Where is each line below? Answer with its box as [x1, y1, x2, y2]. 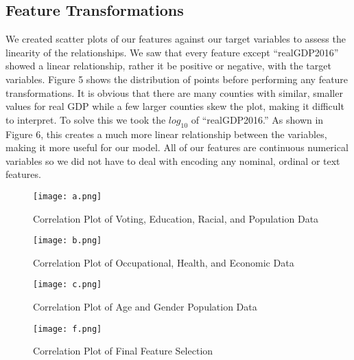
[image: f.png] [33, 324, 102, 334]
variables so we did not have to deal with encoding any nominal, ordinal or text [5, 153, 340, 168]
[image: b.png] [33, 236, 102, 246]
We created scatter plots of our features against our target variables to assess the [5, 32, 346, 46]
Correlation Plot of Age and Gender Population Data [33, 300, 257, 314]
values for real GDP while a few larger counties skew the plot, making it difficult [5, 99, 344, 113]
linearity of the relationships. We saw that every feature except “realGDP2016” [5, 45, 339, 59]
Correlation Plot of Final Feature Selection [33, 344, 213, 358]
